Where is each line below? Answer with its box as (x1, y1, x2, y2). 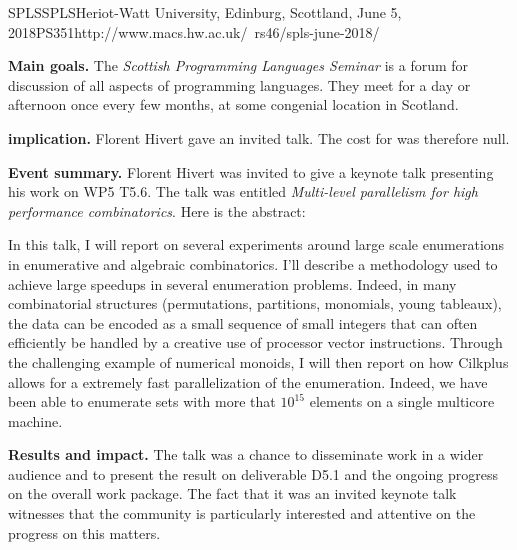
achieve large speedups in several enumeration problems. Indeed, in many (8, 273, 457, 294)
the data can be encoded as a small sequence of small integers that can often (8, 312, 478, 333)
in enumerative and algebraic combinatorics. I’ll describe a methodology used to (8, 253, 498, 274)
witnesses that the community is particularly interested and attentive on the (8, 503, 476, 524)
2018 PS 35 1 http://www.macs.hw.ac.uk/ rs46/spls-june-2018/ (8, 21, 380, 42)
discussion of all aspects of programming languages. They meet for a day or (8, 74, 471, 95)
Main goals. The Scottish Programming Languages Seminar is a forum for (8, 55, 469, 76)
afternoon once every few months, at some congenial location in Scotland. (8, 94, 459, 115)
